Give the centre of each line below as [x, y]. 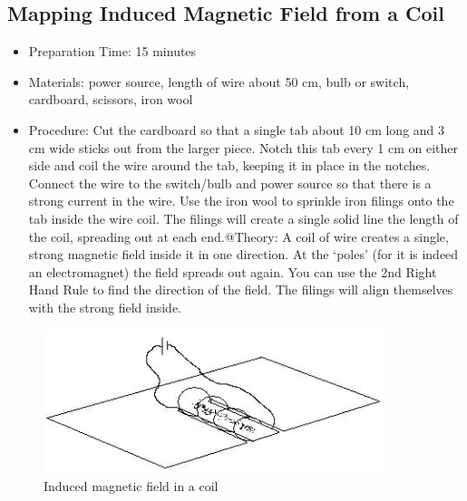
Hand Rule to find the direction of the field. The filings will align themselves [241, 289]
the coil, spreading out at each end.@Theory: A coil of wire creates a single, [238, 236]
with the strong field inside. [105, 307]
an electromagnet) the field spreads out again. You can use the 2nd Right [233, 271]
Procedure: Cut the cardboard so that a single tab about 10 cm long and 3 [237, 129]
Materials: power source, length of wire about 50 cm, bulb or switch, [219, 81]
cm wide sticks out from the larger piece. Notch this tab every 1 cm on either [243, 147]
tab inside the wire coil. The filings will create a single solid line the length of [243, 218]
